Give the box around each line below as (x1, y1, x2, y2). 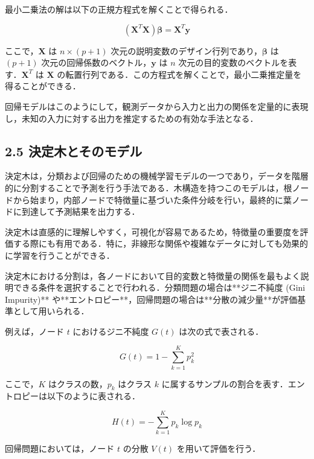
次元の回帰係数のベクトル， (41, 56, 152, 69)
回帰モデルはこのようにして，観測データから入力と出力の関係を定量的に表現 (5, 100, 309, 112)
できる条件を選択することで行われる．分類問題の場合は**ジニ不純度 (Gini (13, 281, 306, 294)
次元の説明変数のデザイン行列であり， (111, 44, 263, 57)
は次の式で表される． (179, 324, 264, 337)
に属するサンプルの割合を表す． (161, 377, 288, 390)
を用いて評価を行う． (176, 442, 261, 455)
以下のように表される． (46, 390, 140, 402)
